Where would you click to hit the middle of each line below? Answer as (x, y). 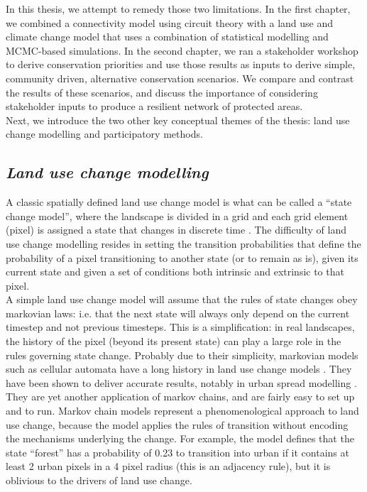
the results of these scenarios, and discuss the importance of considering (162, 92)
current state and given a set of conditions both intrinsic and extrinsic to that (175, 272)
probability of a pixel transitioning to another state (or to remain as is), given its (182, 257)
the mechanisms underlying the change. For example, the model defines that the (180, 438)
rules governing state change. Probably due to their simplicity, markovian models (182, 355)
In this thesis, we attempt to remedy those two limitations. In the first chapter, (178, 9)
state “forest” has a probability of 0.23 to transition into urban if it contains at (177, 452)
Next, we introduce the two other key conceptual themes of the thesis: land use (178, 120)
